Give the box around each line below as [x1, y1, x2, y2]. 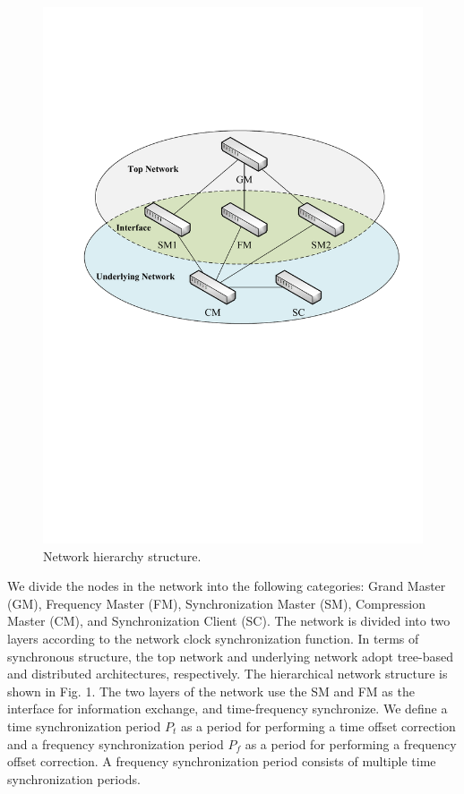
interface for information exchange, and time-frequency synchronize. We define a [7, 699, 448, 718]
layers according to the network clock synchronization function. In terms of [7, 629, 419, 648]
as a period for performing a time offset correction [180, 717, 456, 736]
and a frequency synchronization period [7, 734, 224, 753]
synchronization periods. [7, 769, 141, 788]
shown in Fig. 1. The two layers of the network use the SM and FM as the [7, 681, 415, 700]
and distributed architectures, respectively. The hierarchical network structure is [7, 664, 448, 683]
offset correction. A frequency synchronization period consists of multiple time [7, 752, 436, 771]
